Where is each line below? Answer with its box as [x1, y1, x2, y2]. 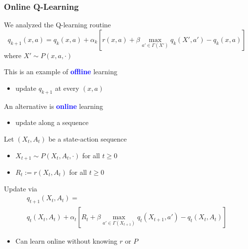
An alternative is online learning [4, 101, 103, 111]
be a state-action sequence [48, 133, 127, 144]
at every [55, 83, 80, 93]
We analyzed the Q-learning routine [4, 20, 111, 30]
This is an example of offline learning [4, 66, 118, 77]
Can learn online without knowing [15, 236, 118, 246]
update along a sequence [15, 117, 89, 127]
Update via [4, 183, 38, 193]
